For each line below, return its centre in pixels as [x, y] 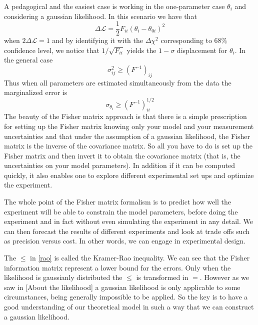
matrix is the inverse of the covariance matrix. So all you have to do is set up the [128, 146]
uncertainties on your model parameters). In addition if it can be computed [119, 165]
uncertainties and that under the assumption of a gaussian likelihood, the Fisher [127, 136]
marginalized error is [36, 92]
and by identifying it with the [97, 40]
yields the [141, 50]
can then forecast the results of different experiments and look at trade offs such [127, 231]
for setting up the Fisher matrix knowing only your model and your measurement [129, 126]
